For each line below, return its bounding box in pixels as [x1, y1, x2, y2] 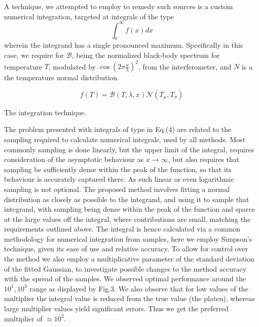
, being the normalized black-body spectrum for [71, 50, 220, 60]
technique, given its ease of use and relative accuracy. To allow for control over [4, 243, 248, 254]
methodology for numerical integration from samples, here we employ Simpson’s [4, 233, 252, 244]
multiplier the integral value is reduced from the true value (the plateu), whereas [4, 293, 255, 304]
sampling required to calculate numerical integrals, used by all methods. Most [4, 134, 246, 144]
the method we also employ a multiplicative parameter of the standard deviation [4, 253, 254, 264]
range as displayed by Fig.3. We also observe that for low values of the [29, 283, 248, 293]
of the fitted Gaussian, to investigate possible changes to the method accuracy [4, 263, 247, 274]
